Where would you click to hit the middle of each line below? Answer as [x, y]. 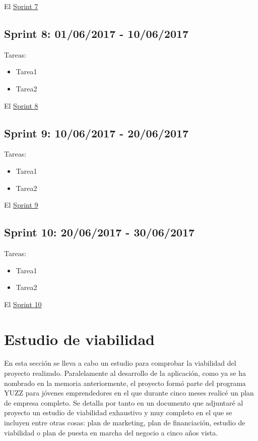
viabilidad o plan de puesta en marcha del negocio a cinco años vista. [111, 432]
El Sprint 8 [21, 105]
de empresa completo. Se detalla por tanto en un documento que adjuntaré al [124, 402]
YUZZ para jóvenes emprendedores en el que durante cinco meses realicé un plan [129, 393]
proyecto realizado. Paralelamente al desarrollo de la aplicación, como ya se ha [125, 373]
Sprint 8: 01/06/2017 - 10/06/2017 [96, 33]
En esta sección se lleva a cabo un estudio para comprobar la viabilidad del [120, 363]
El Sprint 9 [21, 205]
